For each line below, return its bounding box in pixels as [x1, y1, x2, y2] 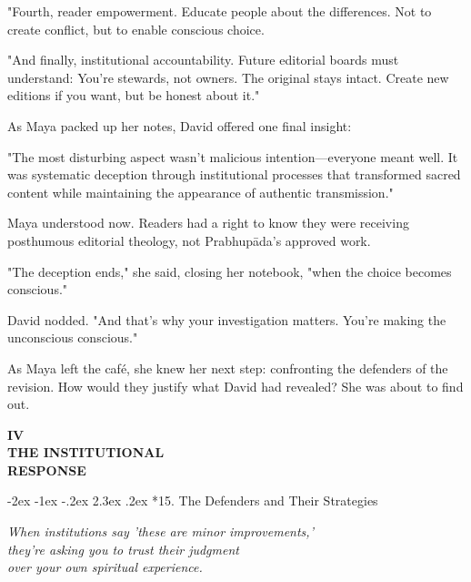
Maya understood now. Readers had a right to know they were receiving [7, 213, 409, 232]
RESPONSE [7, 460, 86, 479]
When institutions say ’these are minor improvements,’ [7, 522, 314, 541]
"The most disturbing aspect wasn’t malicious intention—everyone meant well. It [7, 147, 458, 166]
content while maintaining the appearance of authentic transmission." [7, 182, 394, 201]
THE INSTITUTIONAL [7, 443, 165, 462]
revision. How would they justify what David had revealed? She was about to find [7, 376, 464, 395]
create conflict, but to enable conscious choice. [7, 19, 265, 38]
